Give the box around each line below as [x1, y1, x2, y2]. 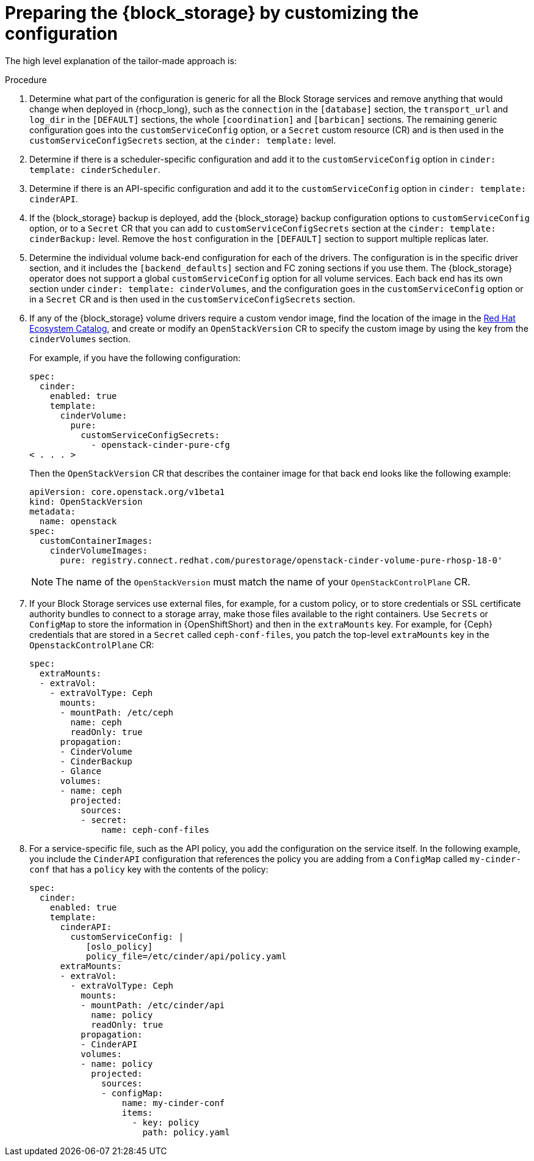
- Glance [60, 766, 102, 776]
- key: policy [132, 1117, 200, 1127]
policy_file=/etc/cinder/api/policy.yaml [85, 951, 287, 961]
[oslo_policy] [85, 941, 153, 951]
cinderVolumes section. [29, 333, 131, 344]
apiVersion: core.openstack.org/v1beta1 [29, 486, 225, 497]
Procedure [5, 74, 47, 85]
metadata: [29, 506, 76, 516]
